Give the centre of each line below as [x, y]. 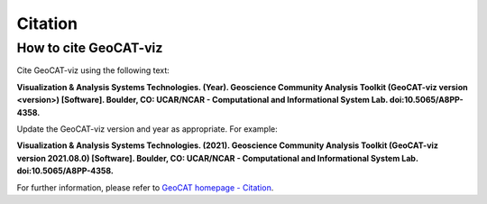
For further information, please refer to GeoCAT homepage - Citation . [145, 187]
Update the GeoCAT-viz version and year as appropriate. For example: [147, 129]
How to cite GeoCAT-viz [90, 48]
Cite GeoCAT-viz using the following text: [93, 70]
